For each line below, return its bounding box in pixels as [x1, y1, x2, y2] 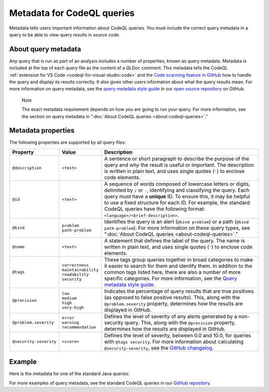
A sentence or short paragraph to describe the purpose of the [104, 155, 250, 162]
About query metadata [9, 45, 81, 53]
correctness [62, 262, 89, 268]
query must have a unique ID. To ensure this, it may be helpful [104, 193, 250, 199]
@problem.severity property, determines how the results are [104, 300, 243, 307]
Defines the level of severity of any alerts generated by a [104, 313, 238, 320]
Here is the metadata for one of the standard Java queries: [9, 371, 130, 377]
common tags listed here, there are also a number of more [104, 268, 241, 275]
